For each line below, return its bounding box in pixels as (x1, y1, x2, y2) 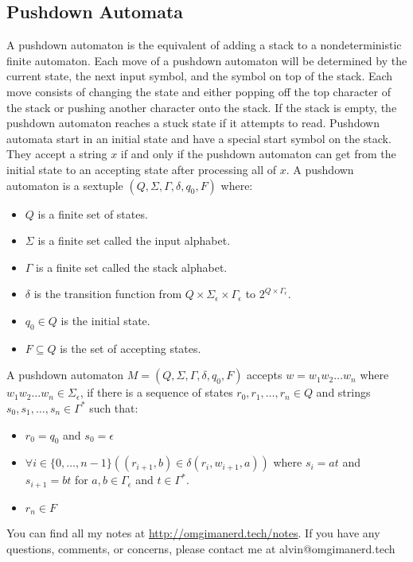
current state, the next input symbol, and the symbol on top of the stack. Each (6, 68, 393, 84)
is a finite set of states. (37, 205, 148, 222)
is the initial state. (60, 312, 150, 328)
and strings (316, 384, 371, 401)
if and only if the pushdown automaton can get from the (120, 145, 396, 162)
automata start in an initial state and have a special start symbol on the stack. (6, 130, 392, 146)
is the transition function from (33, 285, 182, 302)
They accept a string (6, 145, 107, 162)
